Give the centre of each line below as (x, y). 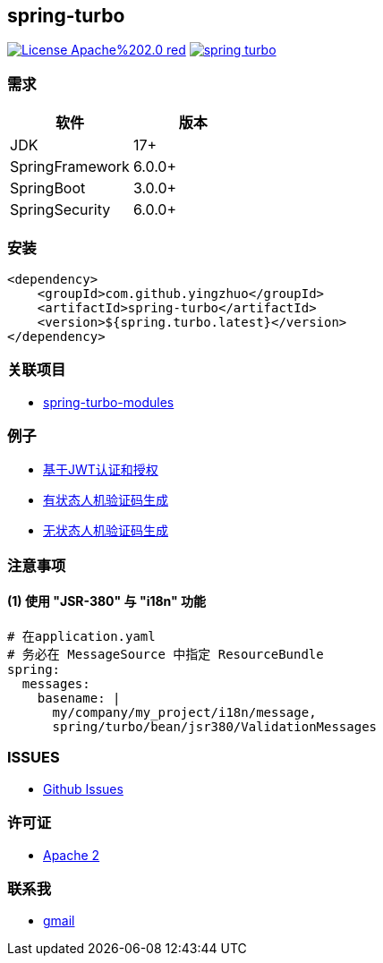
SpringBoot (48, 188)
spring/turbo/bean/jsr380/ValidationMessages (215, 727)
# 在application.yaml (81, 637)
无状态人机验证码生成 (106, 531)
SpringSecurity (60, 210)
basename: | (79, 699)
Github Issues (83, 788)
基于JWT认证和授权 (101, 470)
